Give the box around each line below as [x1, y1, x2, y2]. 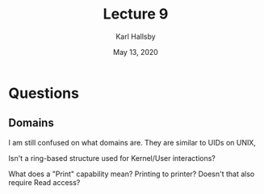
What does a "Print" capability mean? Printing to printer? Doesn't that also [8, 169, 255, 179]
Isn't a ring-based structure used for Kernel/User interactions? [8, 153, 216, 162]
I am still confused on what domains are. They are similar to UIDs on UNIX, [8, 137, 257, 147]
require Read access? [8, 177, 81, 187]
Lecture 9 [103, 5, 169, 23]
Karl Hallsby [115, 32, 156, 41]
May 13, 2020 [112, 47, 159, 57]
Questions [8, 84, 79, 102]
